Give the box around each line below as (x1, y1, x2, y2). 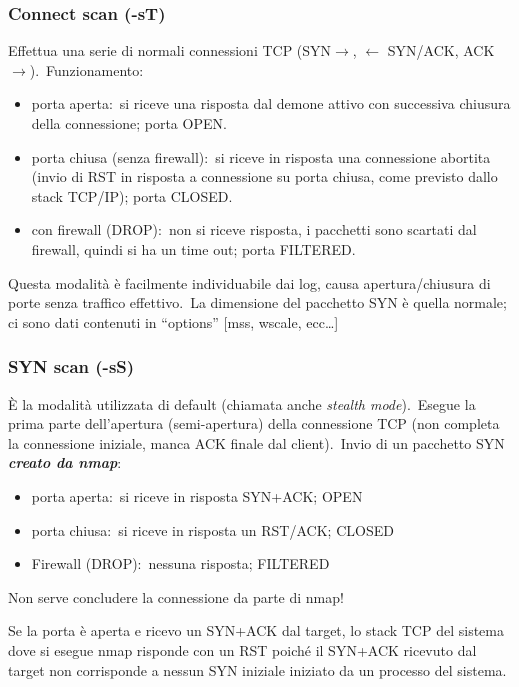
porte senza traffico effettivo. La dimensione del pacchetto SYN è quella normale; (8, 292, 507, 313)
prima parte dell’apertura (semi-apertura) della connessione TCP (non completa (8, 413, 500, 434)
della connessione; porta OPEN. (31, 113, 227, 133)
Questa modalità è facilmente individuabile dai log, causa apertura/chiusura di (8, 272, 491, 293)
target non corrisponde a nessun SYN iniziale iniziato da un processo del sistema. (8, 659, 507, 680)
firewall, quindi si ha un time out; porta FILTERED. (31, 238, 356, 259)
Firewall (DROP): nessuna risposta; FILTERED (31, 553, 330, 574)
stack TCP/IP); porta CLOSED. (31, 185, 233, 206)
